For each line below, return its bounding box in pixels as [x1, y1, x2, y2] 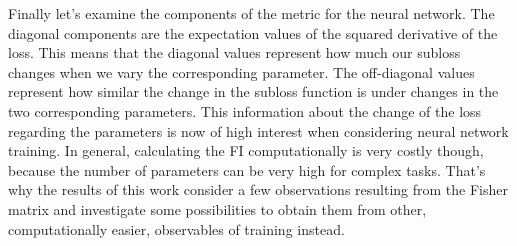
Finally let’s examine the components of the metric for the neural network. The [8, 3, 495, 23]
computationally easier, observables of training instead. [8, 218, 345, 239]
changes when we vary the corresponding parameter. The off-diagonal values [8, 61, 475, 82]
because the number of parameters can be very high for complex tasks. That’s [8, 159, 486, 180]
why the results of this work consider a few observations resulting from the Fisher [8, 179, 509, 200]
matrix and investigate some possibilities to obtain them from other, [8, 198, 427, 219]
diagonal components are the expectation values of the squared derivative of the [8, 22, 498, 43]
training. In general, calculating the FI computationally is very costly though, [8, 140, 484, 161]
